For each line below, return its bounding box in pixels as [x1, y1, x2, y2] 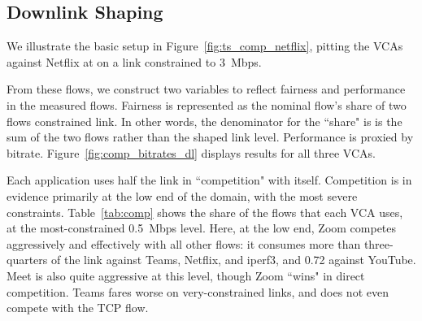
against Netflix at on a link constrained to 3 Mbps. [7, 53, 262, 70]
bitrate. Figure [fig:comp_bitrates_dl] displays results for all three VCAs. [7, 144, 376, 161]
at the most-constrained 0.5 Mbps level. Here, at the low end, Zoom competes [7, 219, 397, 236]
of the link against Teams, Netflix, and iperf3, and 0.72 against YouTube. [50, 251, 416, 268]
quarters [7, 251, 48, 268]
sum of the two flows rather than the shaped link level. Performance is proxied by [7, 128, 414, 145]
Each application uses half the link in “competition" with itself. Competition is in [7, 171, 412, 189]
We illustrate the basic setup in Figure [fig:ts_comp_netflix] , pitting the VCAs [7, 37, 403, 54]
